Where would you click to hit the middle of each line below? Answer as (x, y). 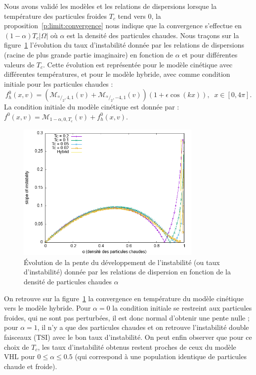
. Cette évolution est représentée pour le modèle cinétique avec (138, 64)
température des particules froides (56, 16)
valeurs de (19, 64)
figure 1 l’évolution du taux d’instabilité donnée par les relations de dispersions (124, 45)
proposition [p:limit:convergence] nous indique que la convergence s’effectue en (123, 26)
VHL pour (20, 356)
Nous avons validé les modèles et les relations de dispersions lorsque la (110, 6)
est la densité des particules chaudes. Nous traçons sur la (153, 35)
